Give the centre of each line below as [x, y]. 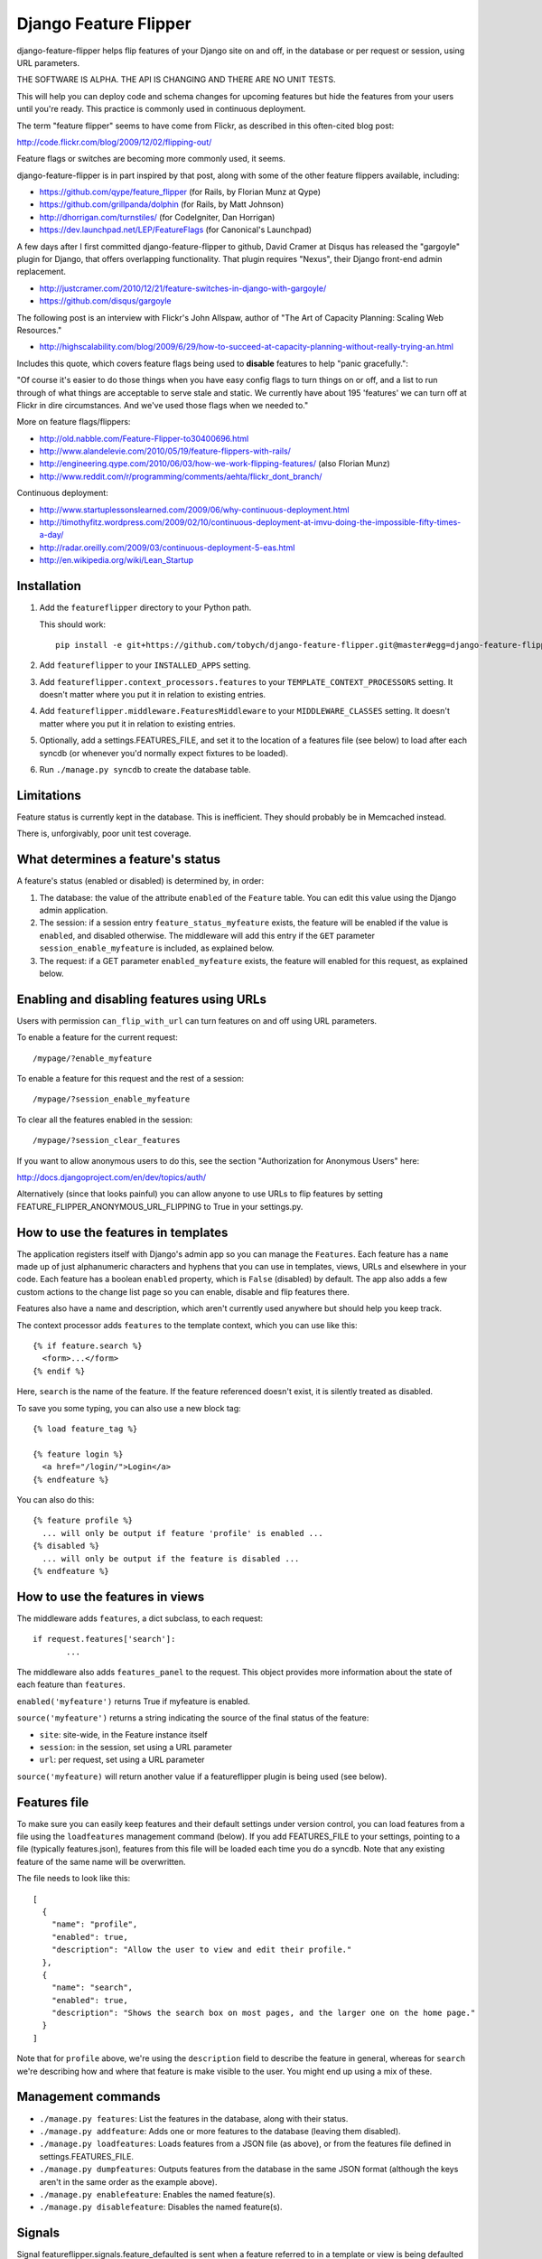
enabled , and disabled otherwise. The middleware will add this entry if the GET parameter [207, 935]
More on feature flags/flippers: [74, 422]
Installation [49, 586]
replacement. [42, 272]
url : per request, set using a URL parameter [122, 1760]
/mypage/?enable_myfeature [93, 1058]
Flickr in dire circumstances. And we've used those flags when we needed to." [163, 405]
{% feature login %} [78, 1454]
